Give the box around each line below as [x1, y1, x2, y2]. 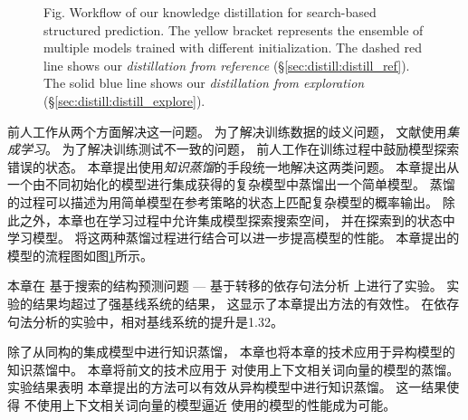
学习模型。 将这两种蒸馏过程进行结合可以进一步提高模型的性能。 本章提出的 [7, 228, 460, 247]
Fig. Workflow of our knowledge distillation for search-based [43, 3, 377, 21]
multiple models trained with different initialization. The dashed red [43, 38, 422, 57]
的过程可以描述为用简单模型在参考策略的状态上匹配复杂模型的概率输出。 [7, 192, 438, 211]
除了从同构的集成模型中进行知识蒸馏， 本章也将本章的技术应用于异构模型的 [7, 342, 455, 361]
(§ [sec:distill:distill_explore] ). [43, 91, 205, 110]
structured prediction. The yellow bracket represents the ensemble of [43, 20, 424, 39]
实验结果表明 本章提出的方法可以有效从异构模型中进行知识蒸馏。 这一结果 [7, 377, 447, 396]
